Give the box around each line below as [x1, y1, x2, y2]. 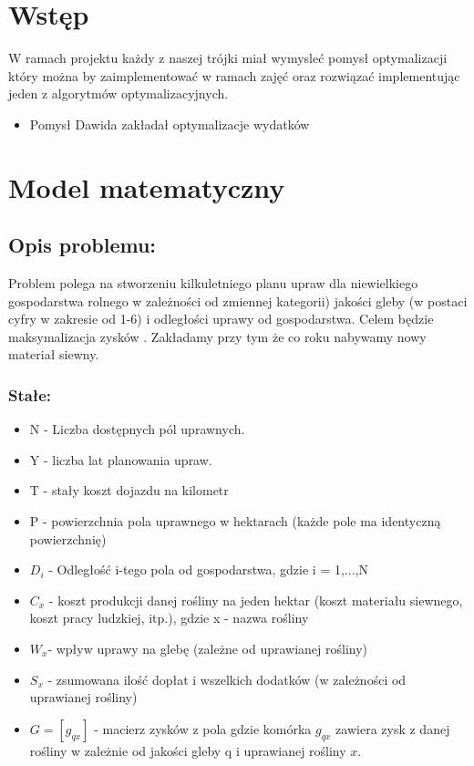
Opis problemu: [8, 231, 157, 259]
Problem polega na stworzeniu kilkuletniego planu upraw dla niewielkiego [8, 274, 418, 293]
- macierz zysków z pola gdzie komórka [94, 719, 312, 738]
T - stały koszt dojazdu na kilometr [29, 481, 229, 500]
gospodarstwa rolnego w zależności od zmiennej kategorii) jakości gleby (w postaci [8, 291, 468, 310]
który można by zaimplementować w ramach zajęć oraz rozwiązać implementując [8, 66, 460, 85]
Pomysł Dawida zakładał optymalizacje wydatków [29, 114, 310, 133]
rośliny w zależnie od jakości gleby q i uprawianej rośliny [29, 740, 346, 760]
